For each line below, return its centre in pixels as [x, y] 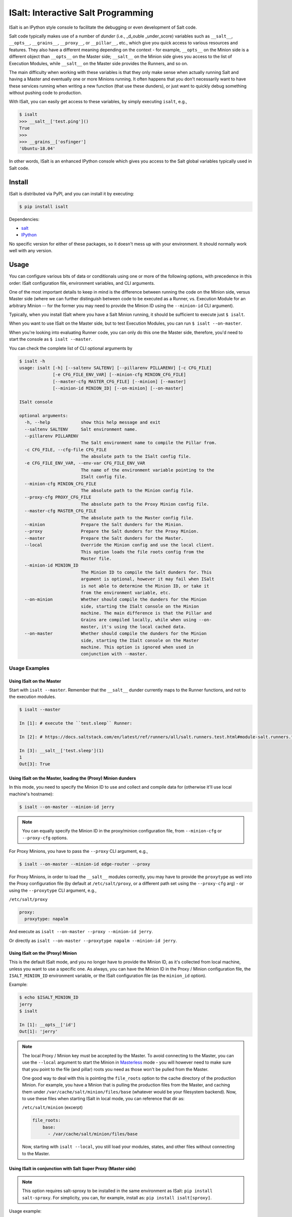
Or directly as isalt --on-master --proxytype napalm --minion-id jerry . [93, 940]
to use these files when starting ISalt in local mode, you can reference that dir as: [103, 1099]
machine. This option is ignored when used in [137, 647]
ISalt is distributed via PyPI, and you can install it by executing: [72, 194]
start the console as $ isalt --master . [51, 339]
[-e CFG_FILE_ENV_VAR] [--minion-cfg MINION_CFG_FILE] [119, 375]
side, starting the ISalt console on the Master [140, 640]
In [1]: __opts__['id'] [48, 1024]
